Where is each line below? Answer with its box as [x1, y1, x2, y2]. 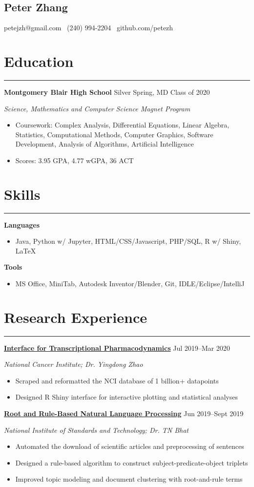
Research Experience [4, 307, 147, 327]
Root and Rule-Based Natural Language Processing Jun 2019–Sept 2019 [4, 408, 244, 419]
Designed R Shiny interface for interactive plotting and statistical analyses [15, 392, 238, 402]
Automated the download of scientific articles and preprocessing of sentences [15, 441, 244, 451]
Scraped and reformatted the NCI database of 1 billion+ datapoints [15, 375, 219, 385]
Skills [4, 184, 41, 204]
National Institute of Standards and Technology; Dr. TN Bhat [4, 424, 189, 435]
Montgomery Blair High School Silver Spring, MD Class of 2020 [4, 86, 210, 97]
